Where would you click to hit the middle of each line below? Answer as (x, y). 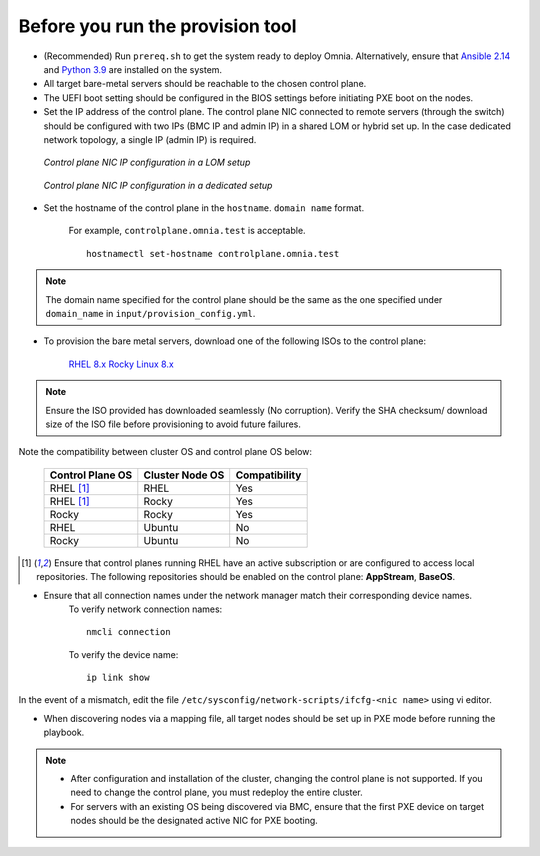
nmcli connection (128, 632)
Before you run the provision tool (157, 26)
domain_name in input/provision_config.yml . (150, 314)
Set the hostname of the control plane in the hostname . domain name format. (204, 208)
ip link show (118, 678)
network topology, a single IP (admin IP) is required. (150, 139)
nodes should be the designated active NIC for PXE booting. (194, 821)
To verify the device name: (123, 654)
